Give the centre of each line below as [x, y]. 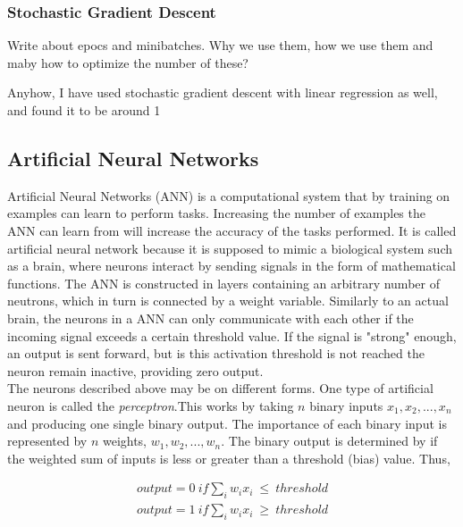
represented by [47, 441]
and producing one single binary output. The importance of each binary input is [227, 423]
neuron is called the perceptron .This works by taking [151, 405]
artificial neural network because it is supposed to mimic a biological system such [230, 248]
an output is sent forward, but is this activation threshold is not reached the [216, 353]
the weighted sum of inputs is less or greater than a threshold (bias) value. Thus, [229, 458]
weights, [125, 441]
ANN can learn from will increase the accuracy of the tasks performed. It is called [232, 230]
